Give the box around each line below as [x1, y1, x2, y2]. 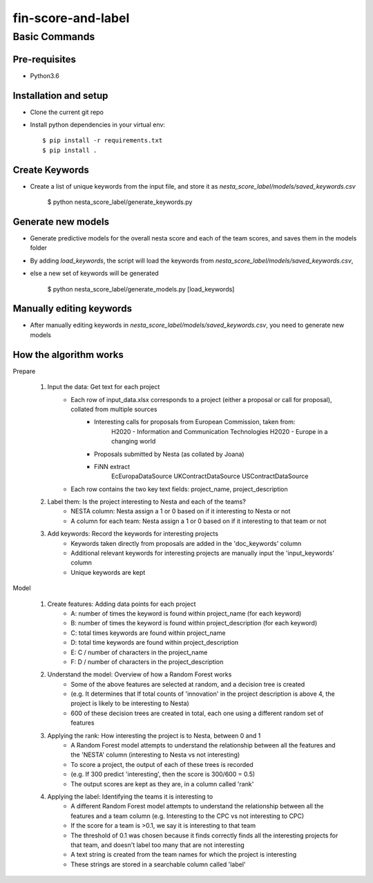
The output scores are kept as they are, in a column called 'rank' [70, 779, 254, 788]
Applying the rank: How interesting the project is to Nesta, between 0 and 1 [47, 731, 261, 739]
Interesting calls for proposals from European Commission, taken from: [94, 418, 296, 426]
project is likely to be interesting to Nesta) [70, 699, 189, 708]
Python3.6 [30, 71, 60, 79]
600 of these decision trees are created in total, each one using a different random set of [70, 709, 324, 717]
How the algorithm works [12, 349, 124, 361]
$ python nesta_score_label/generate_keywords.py [47, 198, 193, 207]
